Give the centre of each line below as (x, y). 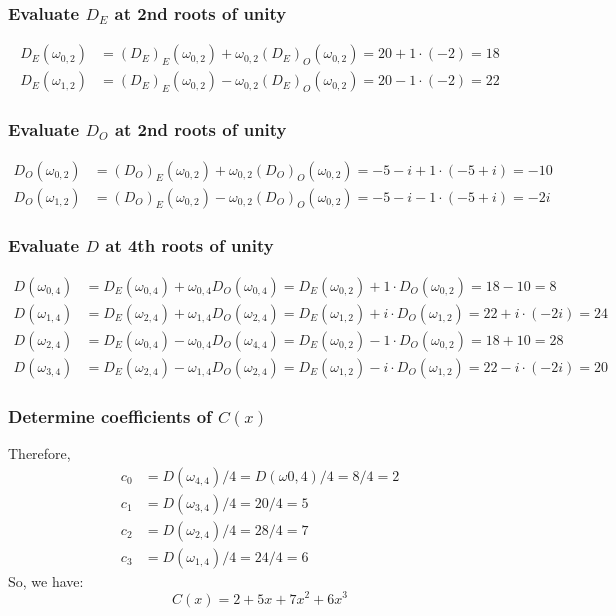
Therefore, (39, 453)
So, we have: (46, 580)
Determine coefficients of (110, 415)
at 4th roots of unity (189, 245)
